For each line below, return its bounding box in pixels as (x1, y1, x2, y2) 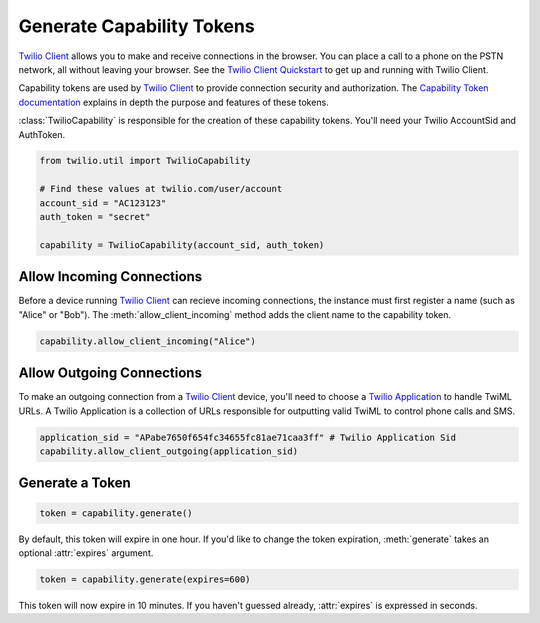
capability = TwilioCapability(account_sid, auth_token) (39, 239, 325, 250)
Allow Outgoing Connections (18, 365, 202, 382)
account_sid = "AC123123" (39, 197, 167, 209)
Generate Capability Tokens (18, 15, 255, 37)
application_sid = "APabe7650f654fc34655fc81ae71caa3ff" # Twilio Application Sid (39, 431, 457, 443)
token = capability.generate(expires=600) (39, 573, 251, 585)
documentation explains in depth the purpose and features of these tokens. (18, 96, 329, 108)
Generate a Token (18, 475, 131, 492)
